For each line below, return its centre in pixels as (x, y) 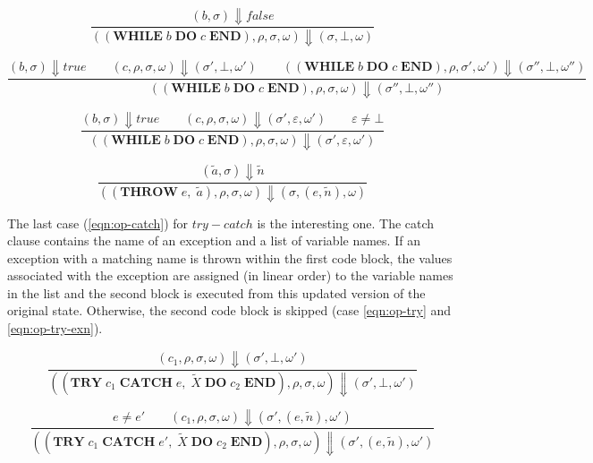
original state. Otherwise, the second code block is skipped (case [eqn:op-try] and (229, 310)
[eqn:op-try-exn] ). (55, 328)
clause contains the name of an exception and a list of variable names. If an (214, 240)
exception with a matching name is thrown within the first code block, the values (230, 257)
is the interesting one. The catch (346, 223)
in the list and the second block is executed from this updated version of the (216, 292)
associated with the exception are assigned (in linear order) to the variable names (230, 275)
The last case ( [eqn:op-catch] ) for (98, 223)
